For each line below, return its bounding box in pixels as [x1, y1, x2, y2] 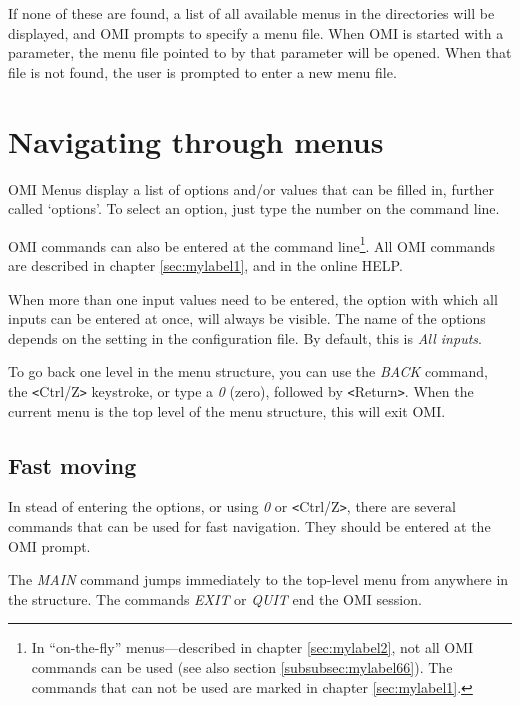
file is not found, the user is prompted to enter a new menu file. [8, 61, 397, 82]
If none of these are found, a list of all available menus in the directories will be [8, 3, 495, 23]
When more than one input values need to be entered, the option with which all [8, 288, 498, 309]
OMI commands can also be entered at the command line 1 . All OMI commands [8, 232, 496, 256]
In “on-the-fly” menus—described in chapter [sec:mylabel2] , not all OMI [31, 637, 474, 658]
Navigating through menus [8, 120, 384, 161]
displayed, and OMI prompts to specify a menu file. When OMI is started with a [8, 22, 504, 43]
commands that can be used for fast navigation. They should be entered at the [8, 516, 491, 537]
